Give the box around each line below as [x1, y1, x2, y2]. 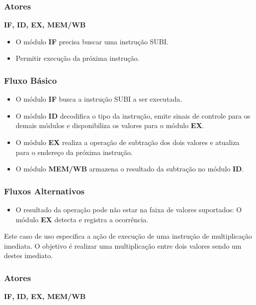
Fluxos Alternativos [4, 184, 85, 197]
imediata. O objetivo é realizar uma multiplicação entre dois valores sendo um [4, 240, 242, 251]
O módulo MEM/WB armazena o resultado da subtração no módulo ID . [15, 163, 244, 174]
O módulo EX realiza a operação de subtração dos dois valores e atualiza [15, 137, 240, 147]
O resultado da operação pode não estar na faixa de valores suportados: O [15, 204, 242, 214]
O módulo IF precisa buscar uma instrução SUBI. [15, 36, 169, 46]
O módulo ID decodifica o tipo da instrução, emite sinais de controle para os [15, 110, 251, 121]
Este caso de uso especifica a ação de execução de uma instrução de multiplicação [4, 231, 252, 241]
